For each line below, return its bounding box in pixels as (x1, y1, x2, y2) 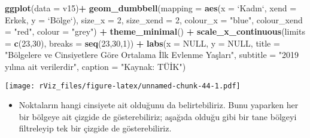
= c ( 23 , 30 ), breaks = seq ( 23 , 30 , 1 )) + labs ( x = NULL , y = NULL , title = (5, 36, 280, 49)
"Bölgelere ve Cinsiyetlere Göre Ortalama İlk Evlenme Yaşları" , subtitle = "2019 (5, 48, 299, 61)
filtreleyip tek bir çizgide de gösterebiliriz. (19, 122, 172, 134)
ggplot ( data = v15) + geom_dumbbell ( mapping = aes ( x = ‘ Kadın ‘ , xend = (5, 2, 297, 14)
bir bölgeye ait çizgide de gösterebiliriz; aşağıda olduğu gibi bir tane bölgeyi (19, 110, 297, 122)
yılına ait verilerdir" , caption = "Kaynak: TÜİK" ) (5, 60, 186, 72)
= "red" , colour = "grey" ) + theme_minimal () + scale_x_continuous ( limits (5, 25, 305, 38)
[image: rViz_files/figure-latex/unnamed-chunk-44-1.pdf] (5, 81, 241, 90)
